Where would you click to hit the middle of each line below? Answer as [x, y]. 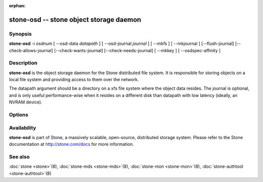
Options [19, 115]
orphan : [17, 6]
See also [19, 157]
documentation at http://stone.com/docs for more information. [71, 144]
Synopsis [20, 34]
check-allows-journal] [31, 50]
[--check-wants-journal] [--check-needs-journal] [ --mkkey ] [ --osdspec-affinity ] [138, 50]
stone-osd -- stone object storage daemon [75, 20]
